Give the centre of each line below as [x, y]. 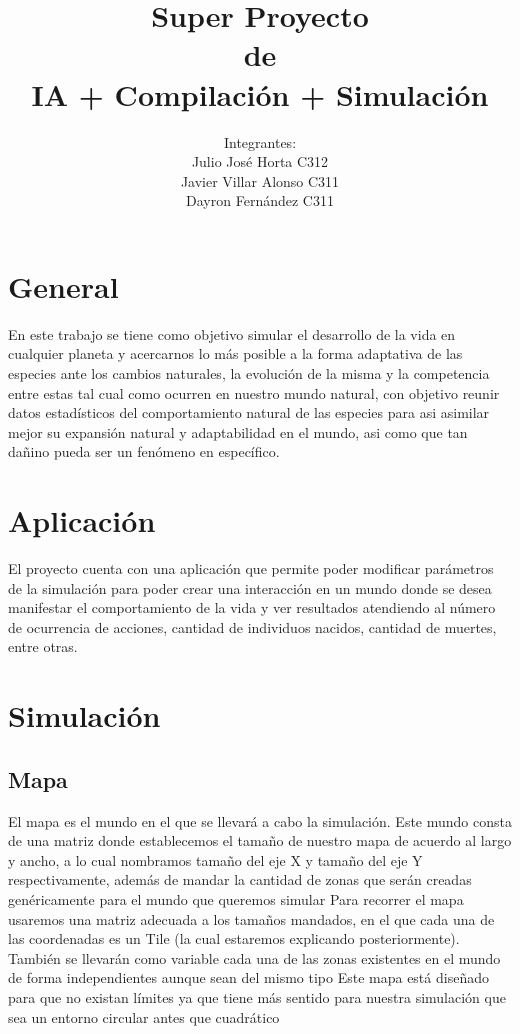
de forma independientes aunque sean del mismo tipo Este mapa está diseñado [248, 977]
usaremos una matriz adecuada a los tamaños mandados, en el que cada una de [251, 918]
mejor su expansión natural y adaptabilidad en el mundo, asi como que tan [238, 431]
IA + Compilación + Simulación [260, 93]
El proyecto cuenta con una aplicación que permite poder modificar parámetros [251, 568]
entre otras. [43, 646]
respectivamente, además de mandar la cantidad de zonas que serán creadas [240, 879]
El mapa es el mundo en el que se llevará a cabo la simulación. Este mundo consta [260, 820]
